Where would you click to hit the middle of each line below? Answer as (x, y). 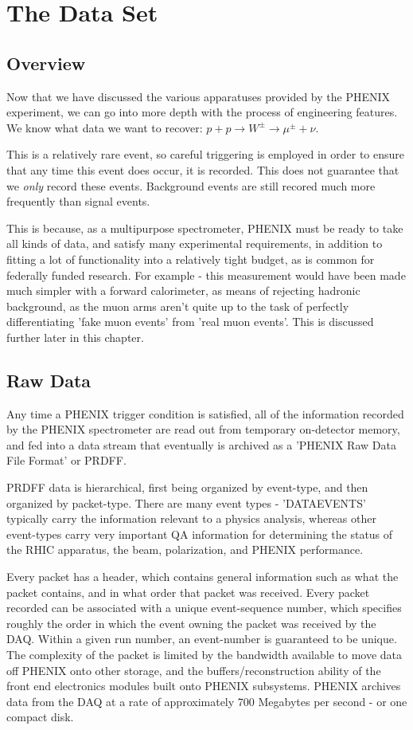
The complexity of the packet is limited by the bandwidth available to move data (205, 654)
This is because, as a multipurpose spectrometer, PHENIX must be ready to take (205, 228)
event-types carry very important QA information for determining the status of (200, 534)
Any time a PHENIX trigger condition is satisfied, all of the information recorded (205, 413)
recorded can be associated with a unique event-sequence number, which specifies (204, 608)
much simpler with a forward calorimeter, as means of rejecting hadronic (183, 290)
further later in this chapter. (75, 337)
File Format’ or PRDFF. (66, 460)
